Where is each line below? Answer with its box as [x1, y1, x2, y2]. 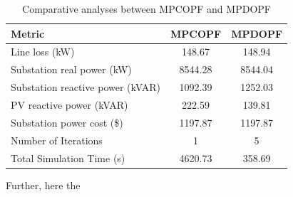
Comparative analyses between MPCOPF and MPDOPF [22, 1, 271, 16]
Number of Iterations [11, 132, 103, 147]
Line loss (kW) [11, 44, 75, 59]
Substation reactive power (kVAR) [11, 80, 160, 95]
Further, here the [6, 177, 81, 192]
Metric [11, 26, 45, 41]
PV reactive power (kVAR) [11, 97, 128, 112]
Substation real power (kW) [11, 62, 132, 77]
